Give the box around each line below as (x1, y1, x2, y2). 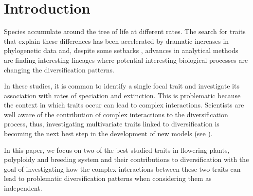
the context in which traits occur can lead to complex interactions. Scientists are (4, 100, 244, 110)
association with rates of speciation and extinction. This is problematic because (4, 90, 241, 100)
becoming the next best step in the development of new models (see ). (4, 128, 213, 139)
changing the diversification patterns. (4, 64, 114, 74)
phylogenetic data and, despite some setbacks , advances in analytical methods (4, 45, 238, 55)
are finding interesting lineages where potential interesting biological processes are (4, 54, 248, 65)
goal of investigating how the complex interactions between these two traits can (4, 163, 241, 174)
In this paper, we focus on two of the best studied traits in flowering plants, (4, 144, 230, 155)
